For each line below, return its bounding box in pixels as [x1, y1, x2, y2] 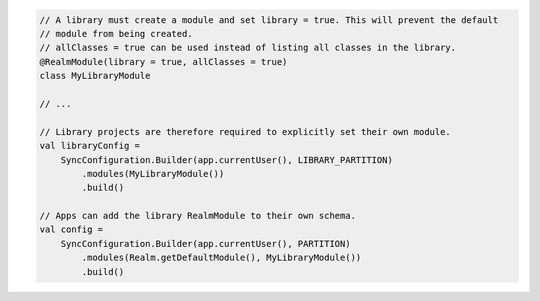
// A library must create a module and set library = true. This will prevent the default [39, 14, 499, 25]
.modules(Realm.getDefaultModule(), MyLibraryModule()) [81, 252, 362, 264]
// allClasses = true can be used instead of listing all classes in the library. [39, 42, 457, 54]
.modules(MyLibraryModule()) [81, 168, 225, 179]
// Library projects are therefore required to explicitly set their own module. [39, 126, 452, 137]
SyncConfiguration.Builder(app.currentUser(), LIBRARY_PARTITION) [60, 154, 394, 165]
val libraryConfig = [39, 140, 140, 152]
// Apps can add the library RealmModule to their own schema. [39, 210, 357, 222]
